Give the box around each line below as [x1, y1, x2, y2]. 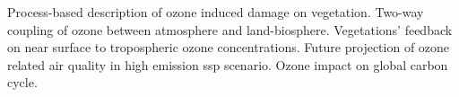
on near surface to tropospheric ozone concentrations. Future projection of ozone [7, 38, 450, 57]
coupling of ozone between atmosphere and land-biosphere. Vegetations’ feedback [7, 20, 453, 39]
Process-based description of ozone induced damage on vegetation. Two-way [7, 3, 424, 21]
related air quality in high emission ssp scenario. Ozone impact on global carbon [7, 55, 448, 74]
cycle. [7, 73, 38, 92]
